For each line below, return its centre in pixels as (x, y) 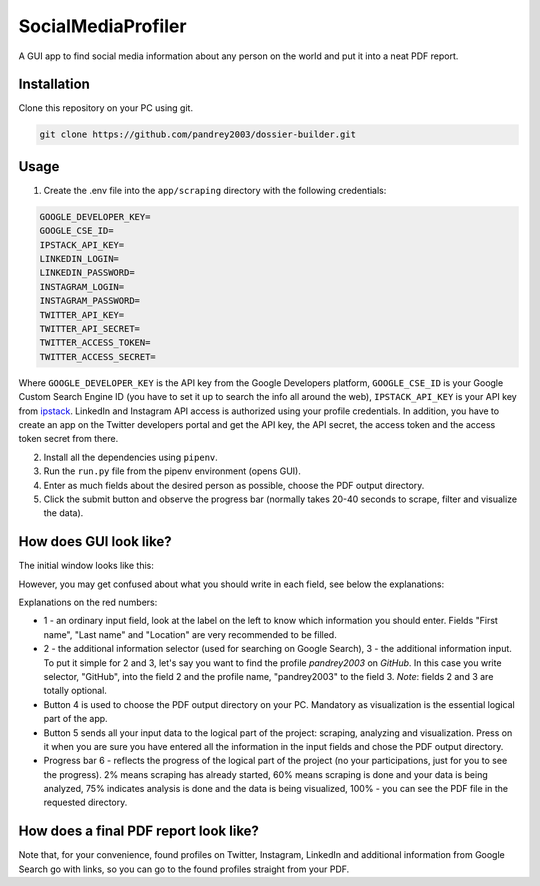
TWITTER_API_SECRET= (89, 329)
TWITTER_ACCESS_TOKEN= (95, 343)
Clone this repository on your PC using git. (106, 108)
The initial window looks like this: (86, 566)
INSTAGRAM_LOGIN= (82, 286)
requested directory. (85, 802)
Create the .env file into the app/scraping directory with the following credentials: (215, 190)
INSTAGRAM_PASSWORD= (89, 301)
